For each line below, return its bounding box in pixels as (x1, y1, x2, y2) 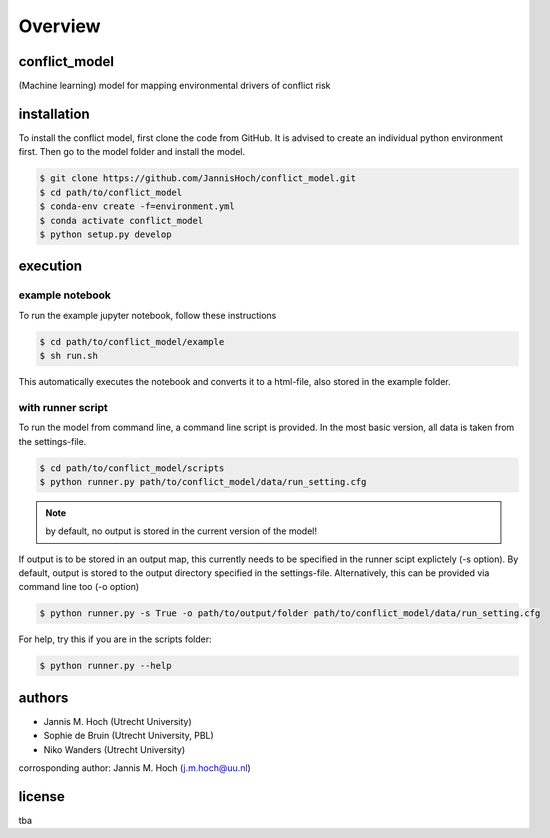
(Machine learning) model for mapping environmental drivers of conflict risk (18, 80, 331, 92)
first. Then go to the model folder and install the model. (18, 146, 246, 158)
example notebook (18, 288, 112, 302)
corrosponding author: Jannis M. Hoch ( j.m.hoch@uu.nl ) (18, 762, 252, 774)
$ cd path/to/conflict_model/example (39, 336, 225, 347)
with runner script (18, 400, 109, 414)
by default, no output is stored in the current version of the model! (45, 525, 317, 537)
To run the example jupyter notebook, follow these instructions (18, 309, 277, 321)
